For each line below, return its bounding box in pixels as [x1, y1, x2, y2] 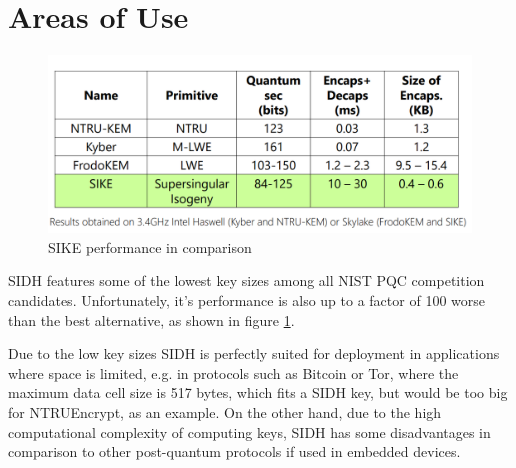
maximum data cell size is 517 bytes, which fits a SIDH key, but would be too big [8, 382, 508, 403]
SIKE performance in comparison [48, 236, 252, 257]
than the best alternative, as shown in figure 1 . [8, 309, 295, 330]
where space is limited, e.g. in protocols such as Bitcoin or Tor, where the [8, 362, 459, 383]
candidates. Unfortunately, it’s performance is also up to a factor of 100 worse [8, 289, 485, 310]
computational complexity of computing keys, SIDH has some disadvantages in [8, 421, 491, 442]
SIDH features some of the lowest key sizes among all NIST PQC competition [8, 270, 485, 291]
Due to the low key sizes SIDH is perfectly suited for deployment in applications [8, 343, 500, 364]
